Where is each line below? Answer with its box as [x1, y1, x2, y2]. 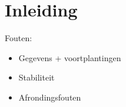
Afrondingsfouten [18, 91, 81, 103]
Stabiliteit [18, 71, 55, 83]
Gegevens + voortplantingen [18, 51, 121, 63]
